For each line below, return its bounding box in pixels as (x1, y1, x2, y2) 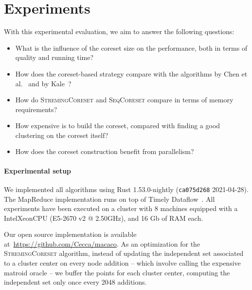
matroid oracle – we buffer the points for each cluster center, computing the (4, 267, 230, 277)
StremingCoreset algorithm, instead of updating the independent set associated (4, 248, 244, 258)
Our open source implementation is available (4, 229, 137, 239)
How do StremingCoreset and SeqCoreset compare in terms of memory (15, 95, 234, 105)
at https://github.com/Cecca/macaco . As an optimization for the (4, 238, 200, 249)
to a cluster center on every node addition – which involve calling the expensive (4, 258, 241, 268)
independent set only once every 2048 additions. (4, 277, 147, 287)
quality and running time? (15, 52, 94, 62)
